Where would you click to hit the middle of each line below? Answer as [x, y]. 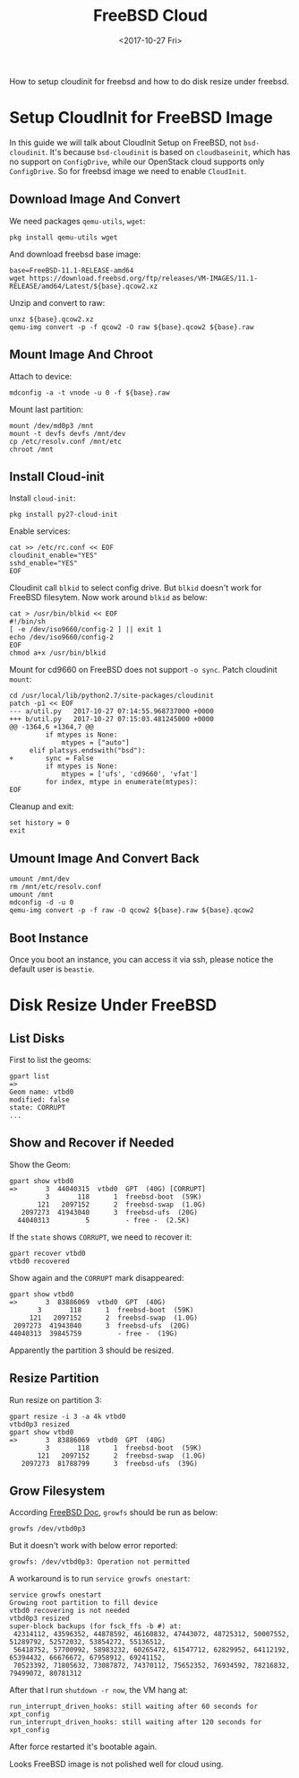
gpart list [30, 1076]
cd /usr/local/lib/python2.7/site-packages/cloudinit [112, 696]
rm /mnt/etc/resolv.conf [56, 887]
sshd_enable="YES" [43, 563]
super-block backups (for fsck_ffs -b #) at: [95, 1626]
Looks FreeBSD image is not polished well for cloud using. [116, 1765]
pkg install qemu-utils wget [64, 237]
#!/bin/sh [28, 622]
